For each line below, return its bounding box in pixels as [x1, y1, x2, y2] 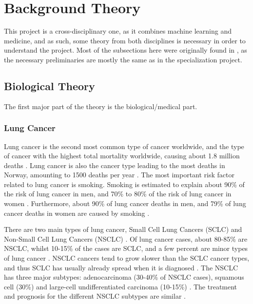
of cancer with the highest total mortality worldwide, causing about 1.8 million [4, 151, 240, 161]
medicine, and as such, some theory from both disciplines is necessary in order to [4, 35, 246, 45]
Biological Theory [4, 78, 95, 93]
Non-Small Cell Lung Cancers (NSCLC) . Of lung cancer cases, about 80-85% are [4, 233, 248, 244]
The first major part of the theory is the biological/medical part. [4, 101, 197, 111]
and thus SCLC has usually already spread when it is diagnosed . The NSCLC [4, 262, 238, 272]
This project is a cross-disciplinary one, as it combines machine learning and [4, 26, 232, 36]
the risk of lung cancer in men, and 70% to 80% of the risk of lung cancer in [4, 189, 232, 199]
